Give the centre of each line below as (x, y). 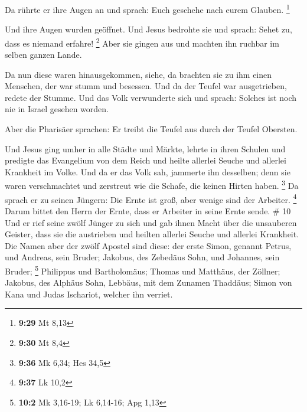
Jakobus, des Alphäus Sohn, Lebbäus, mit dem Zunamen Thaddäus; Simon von (148, 282)
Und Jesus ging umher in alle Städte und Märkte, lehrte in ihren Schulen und (145, 148)
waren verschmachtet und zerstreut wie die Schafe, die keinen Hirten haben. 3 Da (152, 185)
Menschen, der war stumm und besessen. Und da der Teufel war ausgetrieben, (146, 86)
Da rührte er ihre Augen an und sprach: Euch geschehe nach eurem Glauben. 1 (147, 9)
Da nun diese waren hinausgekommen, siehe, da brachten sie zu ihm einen (138, 74)
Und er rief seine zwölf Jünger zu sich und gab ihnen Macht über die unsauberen (151, 222)
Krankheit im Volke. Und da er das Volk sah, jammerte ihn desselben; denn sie (148, 171)
